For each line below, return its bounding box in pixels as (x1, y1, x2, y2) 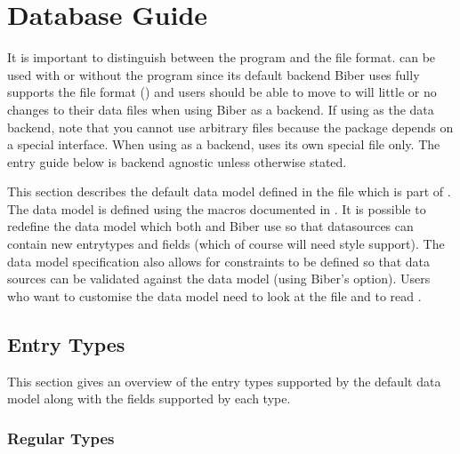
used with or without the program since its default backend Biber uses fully (7, 65, 420, 84)
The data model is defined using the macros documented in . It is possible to (7, 199, 426, 218)
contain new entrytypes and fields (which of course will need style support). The (7, 235, 445, 253)
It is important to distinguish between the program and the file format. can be (7, 48, 436, 67)
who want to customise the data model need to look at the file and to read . (7, 286, 422, 305)
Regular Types (7, 426, 115, 449)
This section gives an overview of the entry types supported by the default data (7, 371, 441, 390)
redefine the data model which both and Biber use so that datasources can (7, 217, 414, 235)
